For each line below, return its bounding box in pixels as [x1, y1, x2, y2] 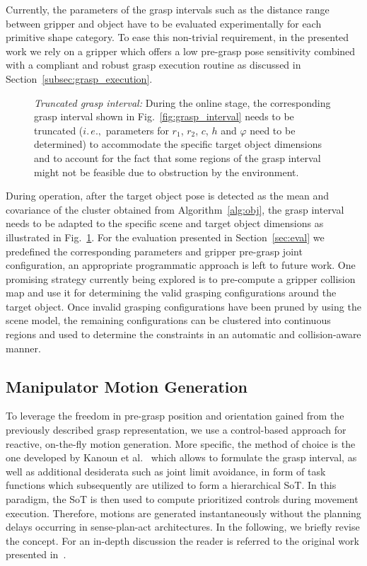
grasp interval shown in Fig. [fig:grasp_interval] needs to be [34, 109, 294, 124]
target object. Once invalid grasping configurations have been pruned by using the [6, 299, 361, 313]
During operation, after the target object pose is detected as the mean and [6, 188, 330, 203]
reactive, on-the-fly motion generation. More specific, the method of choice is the [6, 436, 356, 451]
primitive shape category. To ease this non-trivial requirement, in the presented [6, 30, 349, 45]
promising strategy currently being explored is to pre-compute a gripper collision [6, 271, 356, 286]
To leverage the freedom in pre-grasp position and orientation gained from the [6, 408, 344, 423]
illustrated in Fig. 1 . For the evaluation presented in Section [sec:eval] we [6, 229, 325, 244]
